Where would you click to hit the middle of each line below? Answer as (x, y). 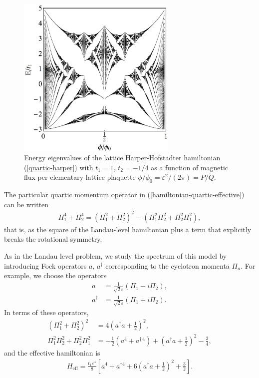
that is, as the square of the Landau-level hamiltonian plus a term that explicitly (128, 229)
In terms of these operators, (46, 312)
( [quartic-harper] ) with (59, 167)
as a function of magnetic (190, 167)
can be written (26, 204)
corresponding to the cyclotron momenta (167, 265)
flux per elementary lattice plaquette (80, 177)
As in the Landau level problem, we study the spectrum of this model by (116, 256)
